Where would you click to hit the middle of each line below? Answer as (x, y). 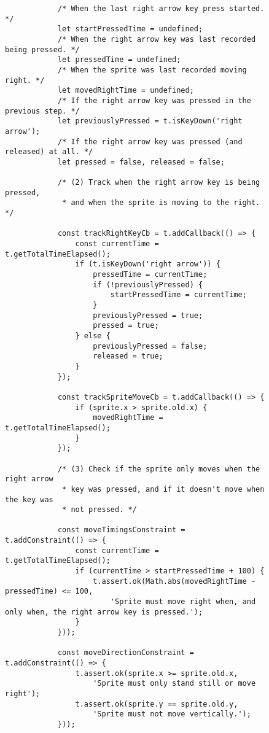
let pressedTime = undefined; (119, 60)
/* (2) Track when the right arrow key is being (159, 183)
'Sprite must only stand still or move (174, 684)
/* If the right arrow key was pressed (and (150, 142)
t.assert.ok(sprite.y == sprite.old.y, (157, 704)
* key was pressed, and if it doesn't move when (163, 489)
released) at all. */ (49, 152)
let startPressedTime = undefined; (130, 29)
